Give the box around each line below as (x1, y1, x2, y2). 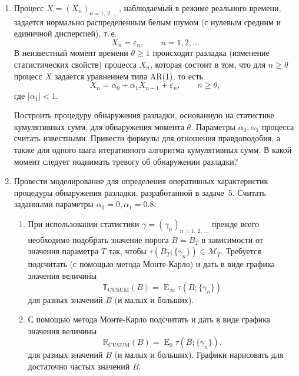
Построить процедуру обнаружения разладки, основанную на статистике (14, 109, 274, 121)
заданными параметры (14, 198, 94, 210)
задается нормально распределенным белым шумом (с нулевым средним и (14, 15, 281, 28)
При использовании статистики (28, 218, 139, 230)
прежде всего (212, 218, 259, 230)
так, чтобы (108, 245, 147, 257)
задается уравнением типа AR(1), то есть (54, 69, 203, 82)
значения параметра (28, 245, 99, 257)
